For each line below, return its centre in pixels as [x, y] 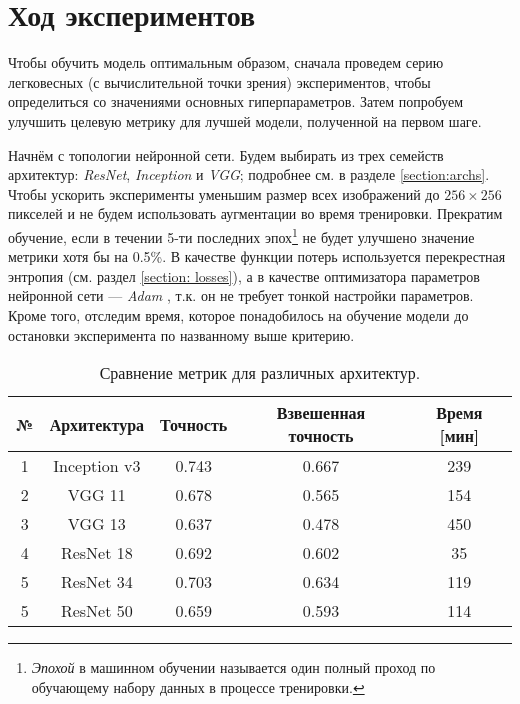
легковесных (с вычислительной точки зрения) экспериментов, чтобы [219, 81]
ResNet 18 [96, 553]
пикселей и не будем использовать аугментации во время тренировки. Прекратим [255, 213]
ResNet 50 [96, 611]
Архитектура [97, 424]
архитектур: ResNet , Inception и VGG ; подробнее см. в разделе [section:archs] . [249, 174]
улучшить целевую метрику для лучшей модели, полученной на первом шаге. [245, 120]
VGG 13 [96, 524]
